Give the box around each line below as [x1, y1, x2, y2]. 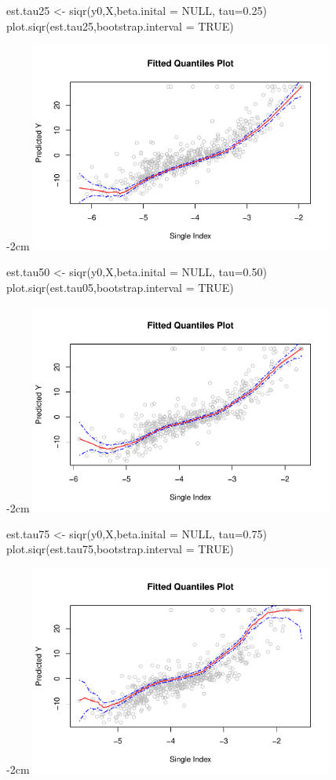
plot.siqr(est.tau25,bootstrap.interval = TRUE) [6, 17, 234, 34]
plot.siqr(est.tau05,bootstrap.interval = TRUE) [6, 279, 234, 296]
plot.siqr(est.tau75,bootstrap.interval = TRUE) [6, 541, 234, 557]
